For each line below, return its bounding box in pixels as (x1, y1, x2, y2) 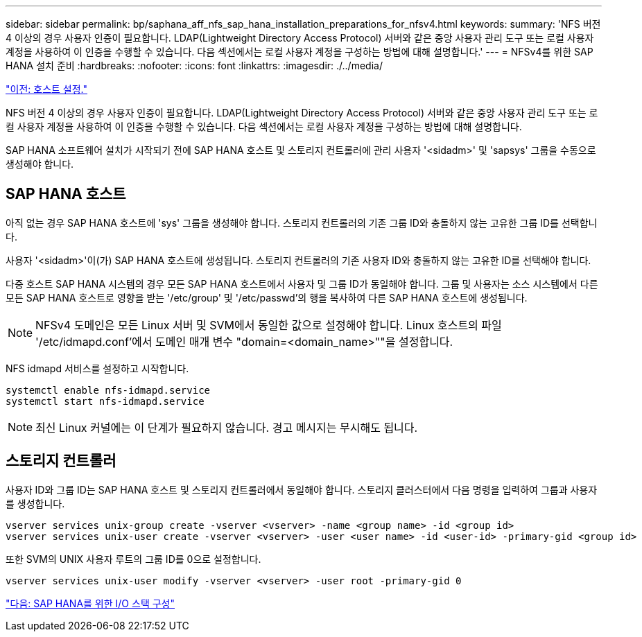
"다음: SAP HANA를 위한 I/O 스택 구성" (6, 597, 175, 609)
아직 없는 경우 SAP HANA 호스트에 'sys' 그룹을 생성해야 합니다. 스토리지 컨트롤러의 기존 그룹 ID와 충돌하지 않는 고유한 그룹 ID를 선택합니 (6, 216, 598, 229)
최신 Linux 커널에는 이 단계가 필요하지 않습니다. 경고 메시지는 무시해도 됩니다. (35, 420, 418, 435)
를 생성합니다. (6, 497, 65, 509)
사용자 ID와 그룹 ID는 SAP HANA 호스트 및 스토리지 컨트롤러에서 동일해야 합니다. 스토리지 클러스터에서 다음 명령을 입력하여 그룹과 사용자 (6, 483, 598, 496)
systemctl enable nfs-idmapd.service (6, 384, 211, 396)
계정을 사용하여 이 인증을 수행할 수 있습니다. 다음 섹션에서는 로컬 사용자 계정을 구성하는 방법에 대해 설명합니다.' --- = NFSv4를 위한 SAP (6, 46, 593, 58)
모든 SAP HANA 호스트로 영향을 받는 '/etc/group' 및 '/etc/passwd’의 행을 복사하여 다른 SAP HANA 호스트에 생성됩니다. (6, 291, 528, 304)
